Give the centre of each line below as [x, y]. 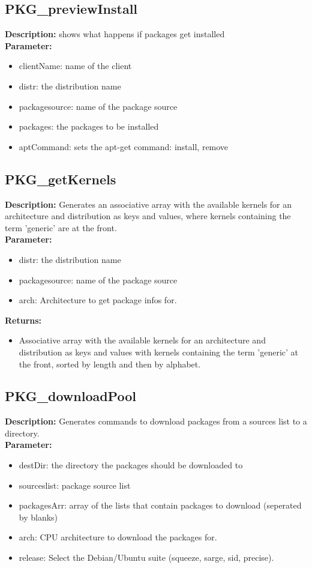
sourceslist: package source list [75, 485]
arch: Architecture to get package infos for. [98, 300]
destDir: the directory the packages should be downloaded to [131, 465]
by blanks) [38, 517]
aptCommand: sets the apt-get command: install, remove [124, 146]
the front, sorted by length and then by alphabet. [110, 364]
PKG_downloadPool [70, 396]
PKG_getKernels [61, 179]
